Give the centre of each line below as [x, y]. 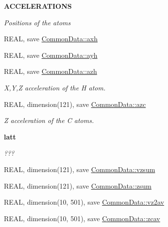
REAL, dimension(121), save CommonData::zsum [78, 185]
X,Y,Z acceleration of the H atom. [55, 87]
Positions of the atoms [37, 22]
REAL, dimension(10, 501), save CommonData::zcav [82, 218]
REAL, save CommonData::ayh [51, 55]
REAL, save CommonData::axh [51, 39]
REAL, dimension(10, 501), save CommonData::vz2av [84, 202]
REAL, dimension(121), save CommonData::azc [75, 104]
